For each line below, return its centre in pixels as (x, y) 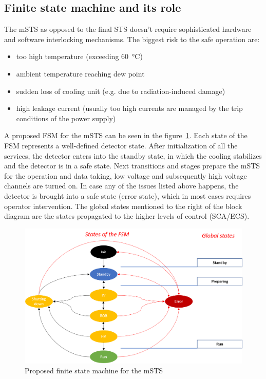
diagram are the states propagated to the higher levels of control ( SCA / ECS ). (127, 216)
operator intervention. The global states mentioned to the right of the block (123, 206)
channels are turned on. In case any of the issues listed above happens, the (121, 186)
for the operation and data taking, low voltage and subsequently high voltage (126, 175)
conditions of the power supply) (66, 118)
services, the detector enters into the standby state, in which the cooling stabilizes (133, 155)
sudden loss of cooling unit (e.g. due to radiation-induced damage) (121, 91)
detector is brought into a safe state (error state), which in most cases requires (128, 195)
